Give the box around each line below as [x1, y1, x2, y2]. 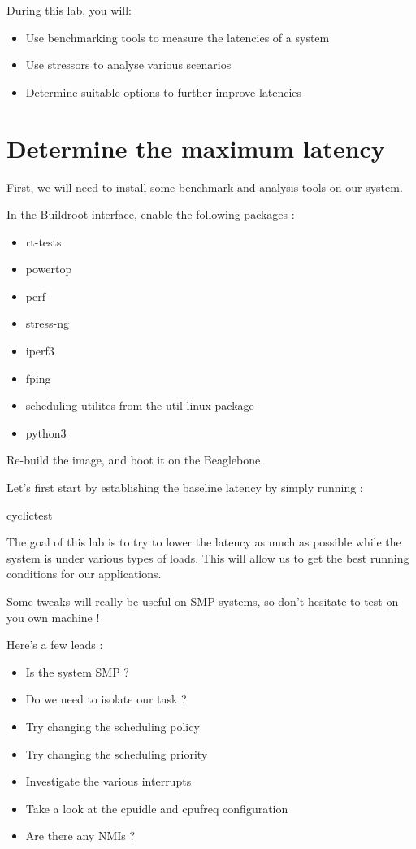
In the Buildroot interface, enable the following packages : [6, 206, 295, 223]
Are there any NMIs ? [25, 827, 136, 844]
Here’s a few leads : [6, 636, 103, 653]
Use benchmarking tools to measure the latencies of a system [25, 28, 330, 46]
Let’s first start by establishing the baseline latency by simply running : [6, 479, 363, 496]
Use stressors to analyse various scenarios [25, 56, 232, 73]
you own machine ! [6, 608, 100, 625]
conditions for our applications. [6, 565, 162, 582]
